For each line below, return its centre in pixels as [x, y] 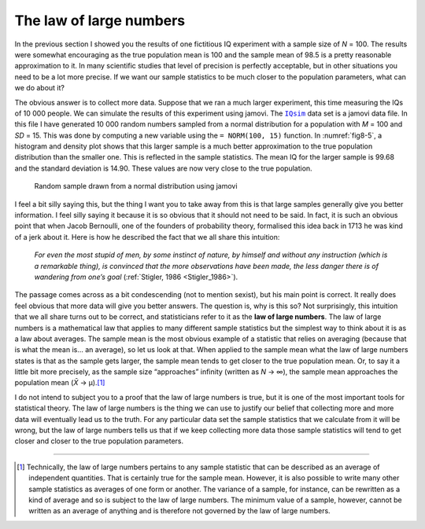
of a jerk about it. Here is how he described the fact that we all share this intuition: [147, 237]
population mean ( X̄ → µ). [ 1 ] [60, 383]
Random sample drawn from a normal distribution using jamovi [136, 186]
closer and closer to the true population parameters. [99, 441]
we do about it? [39, 88]
